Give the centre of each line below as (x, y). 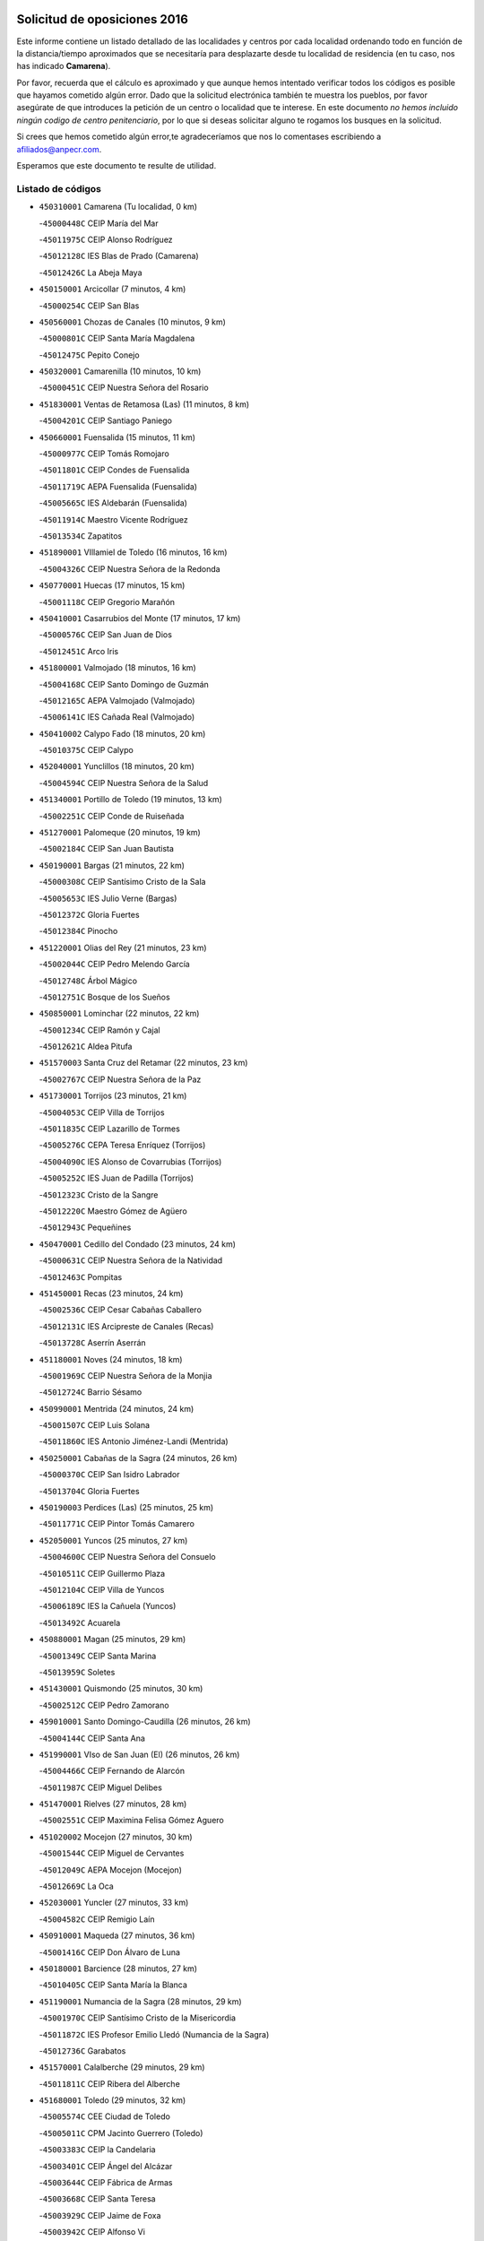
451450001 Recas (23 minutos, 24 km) (111, 1293)
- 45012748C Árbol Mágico (88, 981)
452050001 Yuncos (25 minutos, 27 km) (113, 1540)
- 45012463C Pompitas (81, 1276)
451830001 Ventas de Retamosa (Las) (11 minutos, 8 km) (144, 404)
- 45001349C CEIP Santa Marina (98, 1656)
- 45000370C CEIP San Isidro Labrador (109, 1475)
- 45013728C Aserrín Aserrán (93, 1343)
